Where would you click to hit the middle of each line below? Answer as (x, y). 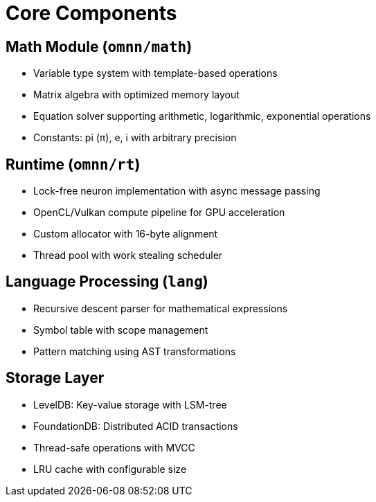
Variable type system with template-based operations (155, 73)
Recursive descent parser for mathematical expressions (161, 308)
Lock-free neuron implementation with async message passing (177, 191)
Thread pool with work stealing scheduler (128, 256)
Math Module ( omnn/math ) (99, 46)
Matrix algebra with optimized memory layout (136, 95)
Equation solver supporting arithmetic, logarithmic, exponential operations (202, 116)
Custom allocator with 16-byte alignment (126, 234)
